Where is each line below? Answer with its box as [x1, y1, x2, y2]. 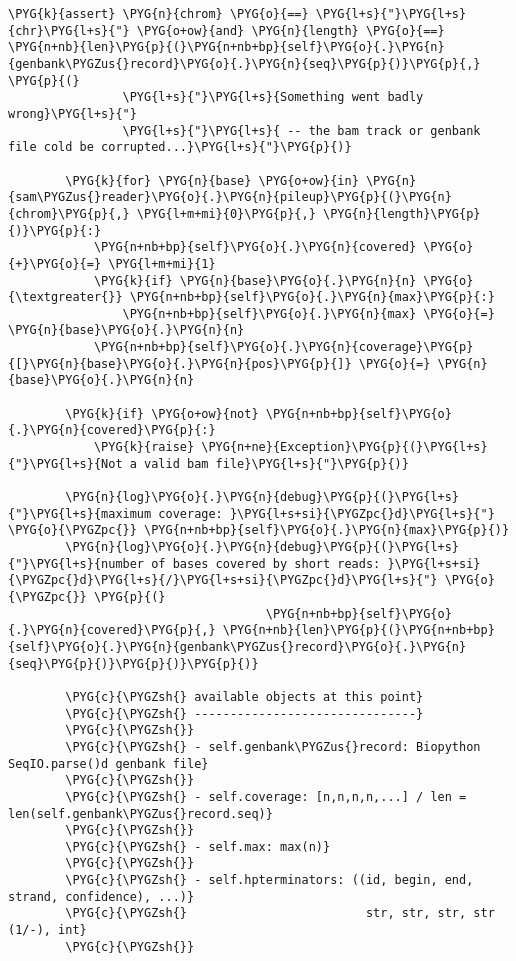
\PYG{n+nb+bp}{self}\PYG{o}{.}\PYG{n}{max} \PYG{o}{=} [122, 306, 495, 321]
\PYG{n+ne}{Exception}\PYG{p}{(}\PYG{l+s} [201, 440, 488, 455]
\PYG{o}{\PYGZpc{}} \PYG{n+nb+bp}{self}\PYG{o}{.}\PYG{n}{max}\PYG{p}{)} [8, 523, 510, 538]
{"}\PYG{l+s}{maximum [8, 506, 152, 521]
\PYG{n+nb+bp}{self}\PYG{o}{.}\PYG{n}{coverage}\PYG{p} [93, 340, 474, 355]
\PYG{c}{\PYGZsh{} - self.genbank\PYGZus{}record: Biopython [65, 739, 481, 754]
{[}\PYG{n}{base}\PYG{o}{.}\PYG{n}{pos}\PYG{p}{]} [8, 356, 352, 371]
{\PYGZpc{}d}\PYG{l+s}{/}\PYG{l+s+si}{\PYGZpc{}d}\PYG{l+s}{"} [8, 573, 438, 588]
